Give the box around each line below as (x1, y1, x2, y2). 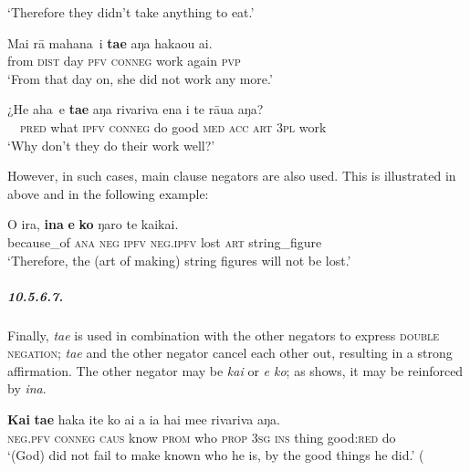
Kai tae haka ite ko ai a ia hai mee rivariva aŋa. (7, 410, 280, 429)
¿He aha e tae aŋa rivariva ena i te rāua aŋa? (7, 99, 264, 119)
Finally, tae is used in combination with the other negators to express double (7, 325, 440, 344)
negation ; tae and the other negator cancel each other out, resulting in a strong (7, 343, 453, 362)
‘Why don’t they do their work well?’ (7, 135, 215, 154)
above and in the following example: (7, 183, 209, 203)
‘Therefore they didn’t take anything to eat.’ (7, 3, 255, 21)
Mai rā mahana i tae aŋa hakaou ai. (7, 33, 213, 52)
